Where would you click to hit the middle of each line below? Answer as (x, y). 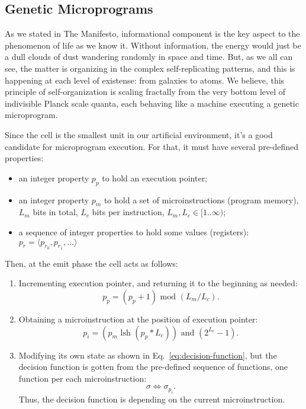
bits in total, (55, 212)
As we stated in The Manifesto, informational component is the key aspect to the (152, 33)
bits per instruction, (128, 212)
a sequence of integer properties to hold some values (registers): (134, 231)
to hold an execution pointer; (155, 178)
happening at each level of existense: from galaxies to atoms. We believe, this (145, 80)
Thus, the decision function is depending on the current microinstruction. (152, 399)
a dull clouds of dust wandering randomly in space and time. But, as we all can (149, 57)
